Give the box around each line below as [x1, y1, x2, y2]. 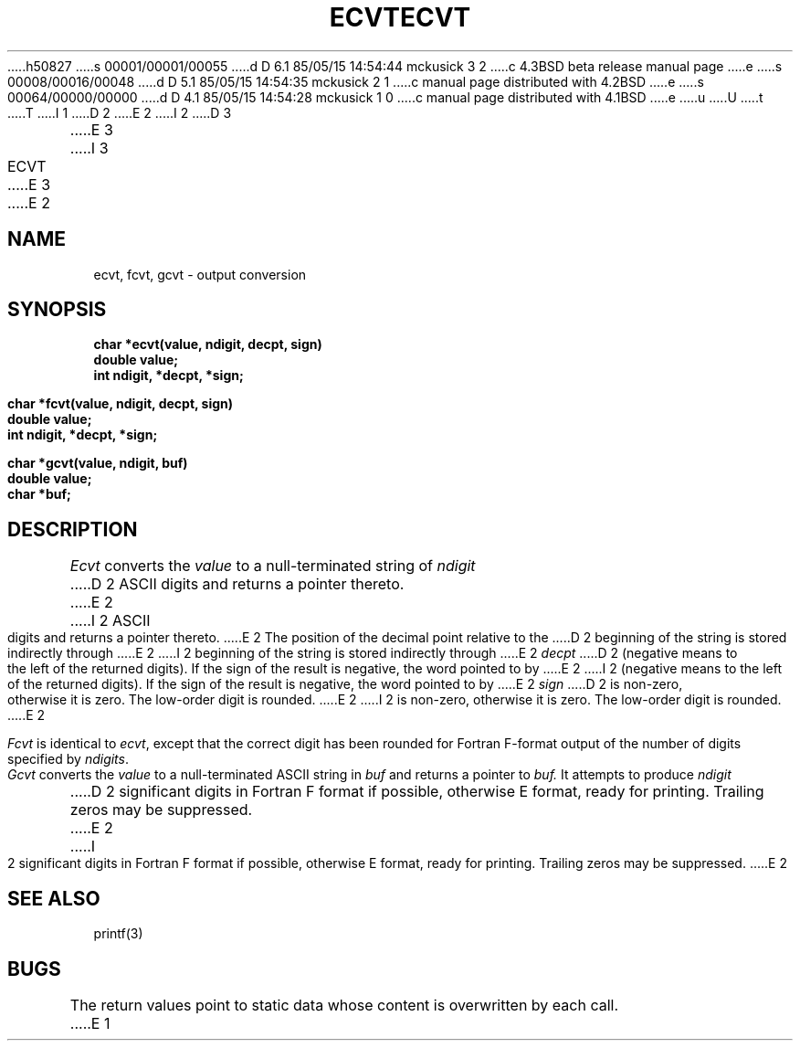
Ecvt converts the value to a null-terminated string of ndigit [69, 556, 476, 576]
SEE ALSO [7, 886, 100, 910]
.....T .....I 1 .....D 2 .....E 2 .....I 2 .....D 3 [7, 104, 232, 121]
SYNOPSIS [7, 298, 107, 322]
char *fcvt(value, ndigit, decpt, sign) [7, 396, 234, 412]
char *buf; [7, 486, 71, 503]
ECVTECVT [329, 2, 471, 33]
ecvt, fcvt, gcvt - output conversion [93, 266, 307, 282]
